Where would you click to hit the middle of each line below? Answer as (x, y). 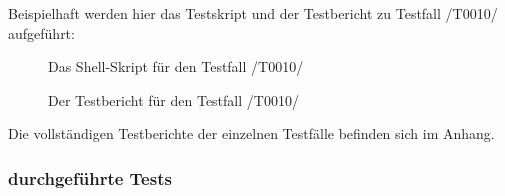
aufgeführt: (41, 32)
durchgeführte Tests (90, 177)
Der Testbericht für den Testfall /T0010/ (173, 99)
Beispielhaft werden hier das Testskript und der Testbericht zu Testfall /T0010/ (253, 13)
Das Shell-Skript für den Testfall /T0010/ (176, 66)
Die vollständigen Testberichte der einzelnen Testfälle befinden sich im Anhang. (251, 133)
